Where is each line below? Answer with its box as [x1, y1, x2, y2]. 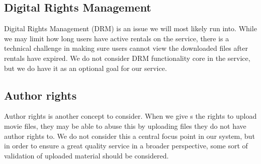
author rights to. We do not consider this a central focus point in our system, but [4, 130, 255, 141]
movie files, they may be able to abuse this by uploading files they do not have [4, 120, 246, 131]
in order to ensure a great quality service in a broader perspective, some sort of [4, 140, 248, 151]
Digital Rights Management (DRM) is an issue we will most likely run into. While [4, 23, 257, 34]
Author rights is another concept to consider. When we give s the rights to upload [4, 111, 257, 121]
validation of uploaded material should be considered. [4, 150, 169, 160]
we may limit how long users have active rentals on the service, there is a [4, 33, 229, 43]
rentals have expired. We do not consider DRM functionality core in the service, [4, 52, 250, 63]
